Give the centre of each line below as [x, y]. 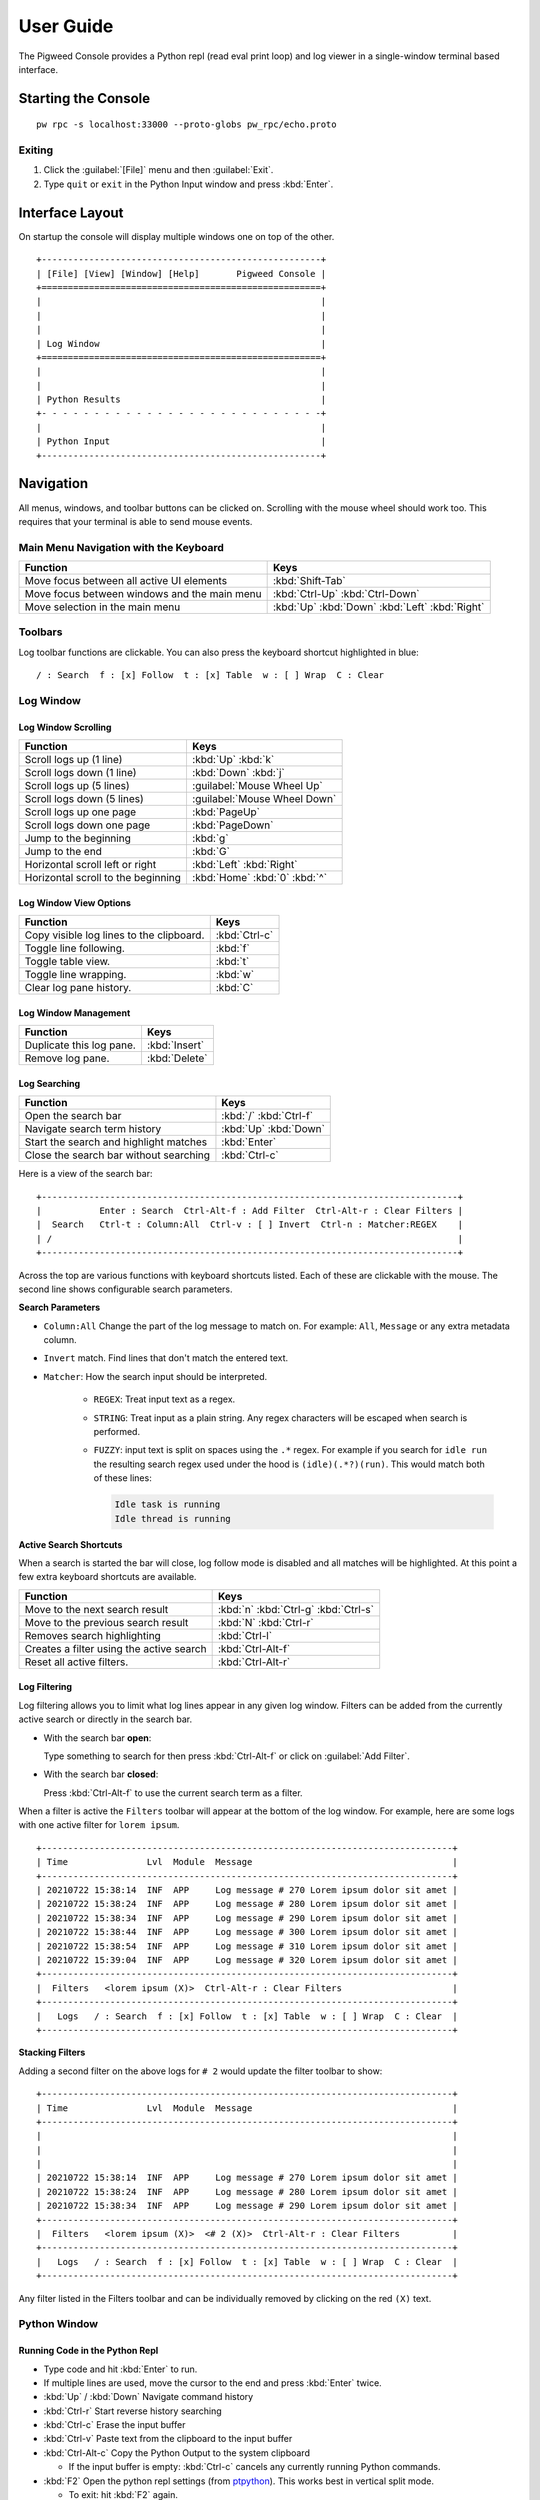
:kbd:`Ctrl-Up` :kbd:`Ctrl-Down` [346, 594]
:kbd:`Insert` [175, 1045]
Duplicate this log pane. [80, 1045]
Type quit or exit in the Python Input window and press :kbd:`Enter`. [188, 184]
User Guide [66, 26]
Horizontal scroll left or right [90, 865]
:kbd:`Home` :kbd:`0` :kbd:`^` [259, 878]
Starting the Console [84, 98]
